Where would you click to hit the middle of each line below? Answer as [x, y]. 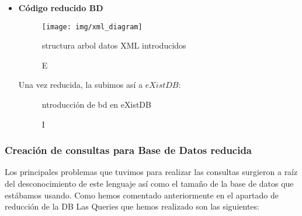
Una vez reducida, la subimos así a [80, 85]
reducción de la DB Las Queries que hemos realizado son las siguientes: [132, 206]
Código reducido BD [61, 8]
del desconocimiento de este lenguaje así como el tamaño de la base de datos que [149, 184]
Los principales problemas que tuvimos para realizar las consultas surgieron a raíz [151, 172]
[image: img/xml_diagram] [92, 27]
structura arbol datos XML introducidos [114, 45]
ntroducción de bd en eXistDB [96, 104]
